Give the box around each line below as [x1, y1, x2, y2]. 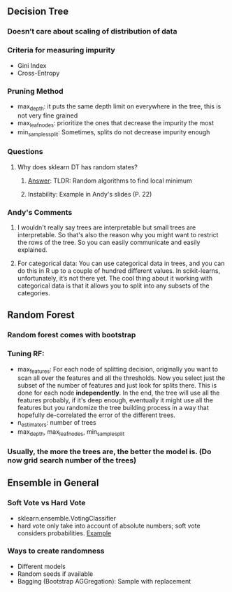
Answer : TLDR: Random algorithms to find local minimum [27, 176, 192, 185]
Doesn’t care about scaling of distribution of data [7, 27, 177, 36]
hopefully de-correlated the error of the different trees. [17, 411, 176, 419]
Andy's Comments [7, 207, 73, 217]
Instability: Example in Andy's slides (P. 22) [27, 190, 152, 198]
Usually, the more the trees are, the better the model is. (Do [7, 446, 212, 456]
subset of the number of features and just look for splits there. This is [17, 381, 217, 390]
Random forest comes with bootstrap [7, 330, 136, 340]
